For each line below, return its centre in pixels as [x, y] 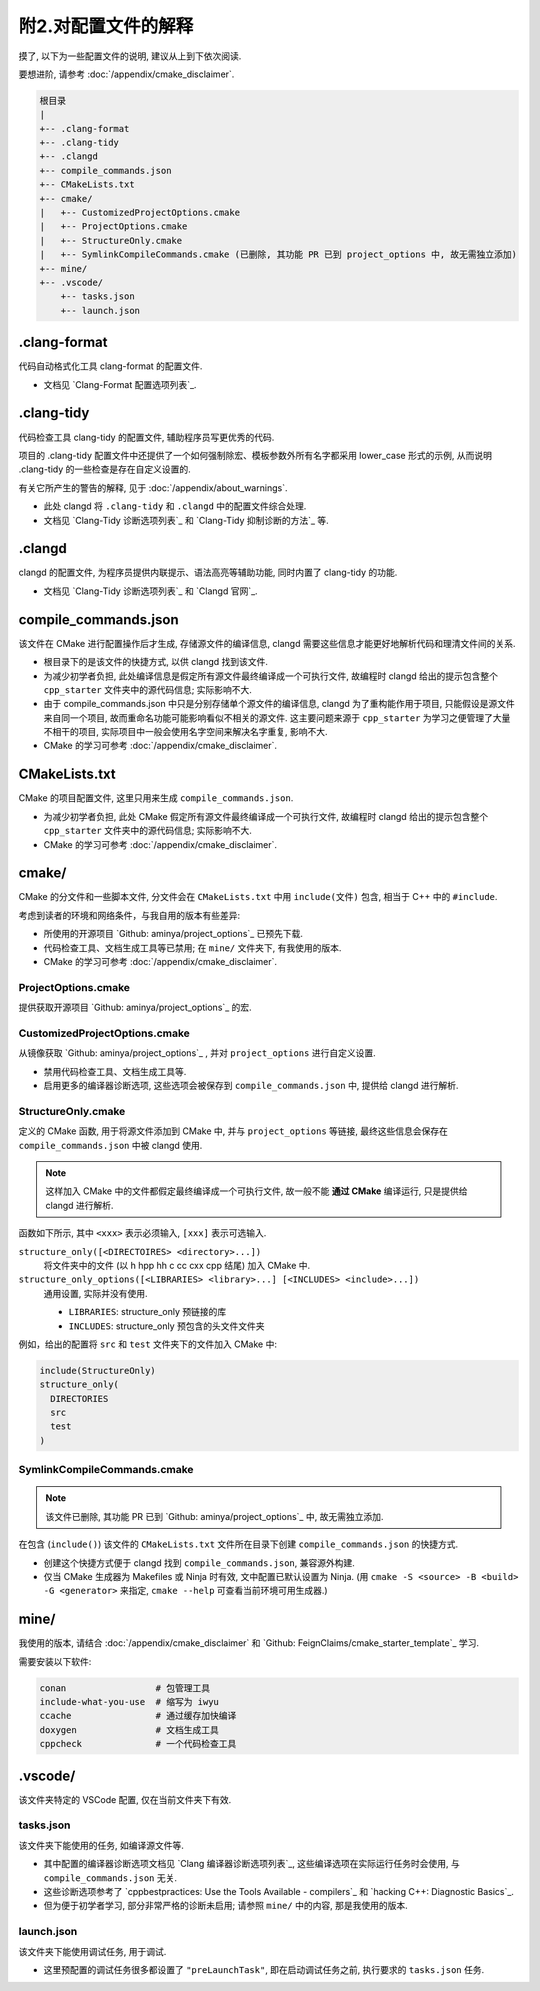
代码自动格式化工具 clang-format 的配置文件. [110, 366]
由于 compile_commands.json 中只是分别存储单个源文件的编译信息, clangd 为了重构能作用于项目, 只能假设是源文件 [279, 704]
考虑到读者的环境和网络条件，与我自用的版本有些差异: [129, 915]
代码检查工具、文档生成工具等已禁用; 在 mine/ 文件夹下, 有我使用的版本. [192, 947]
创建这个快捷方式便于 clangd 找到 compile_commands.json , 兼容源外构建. [199, 1562]
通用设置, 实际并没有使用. [96, 1293]
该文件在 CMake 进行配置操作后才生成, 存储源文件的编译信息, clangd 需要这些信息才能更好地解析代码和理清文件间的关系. [267, 643]
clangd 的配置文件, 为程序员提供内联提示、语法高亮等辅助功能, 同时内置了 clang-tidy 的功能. [208, 572]
